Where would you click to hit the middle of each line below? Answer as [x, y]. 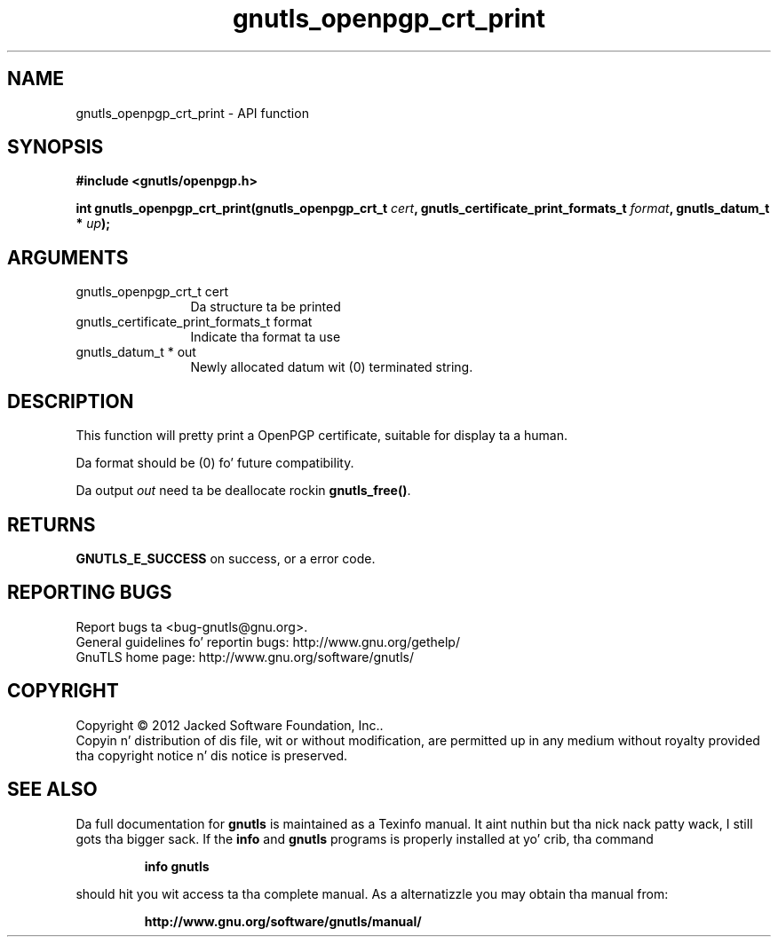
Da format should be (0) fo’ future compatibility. [215, 463]
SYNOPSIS [56, 147]
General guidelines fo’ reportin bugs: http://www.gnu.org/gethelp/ [268, 641]
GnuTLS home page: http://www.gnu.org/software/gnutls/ [245, 657]
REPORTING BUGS [90, 593]
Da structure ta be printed [266, 307]
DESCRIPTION [71, 401]
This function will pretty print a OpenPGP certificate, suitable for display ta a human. [322, 436]
